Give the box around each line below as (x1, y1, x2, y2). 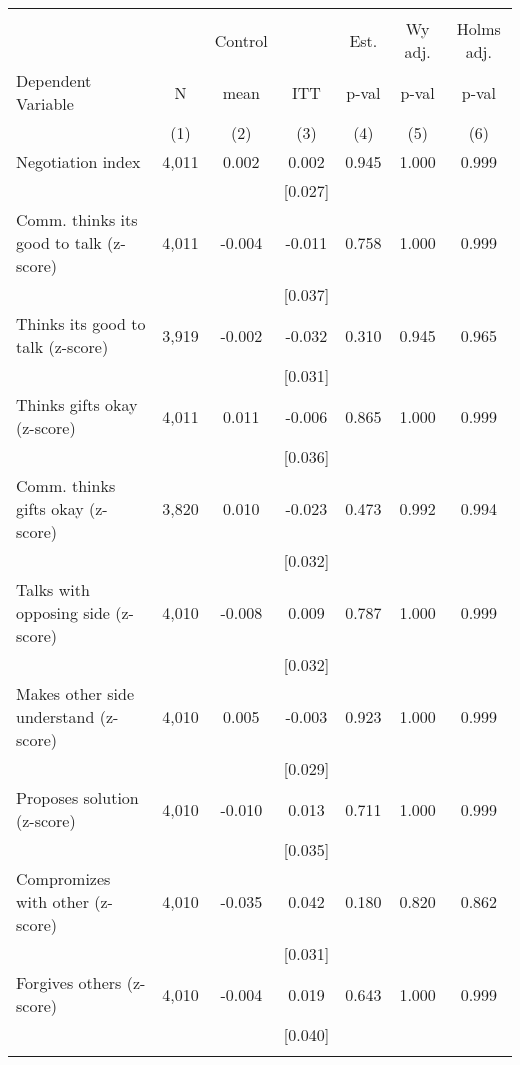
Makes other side (16, 682, 134, 705)
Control (214, 28, 268, 52)
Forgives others (16, 971, 122, 994)
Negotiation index (16, 150, 141, 173)
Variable (16, 92, 74, 115)
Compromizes (16, 867, 111, 890)
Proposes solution (16, 786, 139, 809)
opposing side (16, 601, 110, 624)
